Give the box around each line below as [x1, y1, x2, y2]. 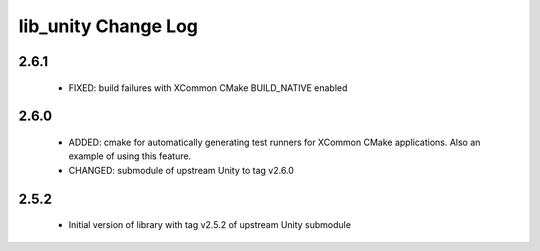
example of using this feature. [68, 150, 192, 162]
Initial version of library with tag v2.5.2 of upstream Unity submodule [68, 219, 352, 231]
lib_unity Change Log [18, 15, 199, 37]
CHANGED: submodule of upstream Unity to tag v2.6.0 [68, 164, 295, 176]
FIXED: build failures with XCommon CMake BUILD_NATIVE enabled [68, 81, 348, 94]
